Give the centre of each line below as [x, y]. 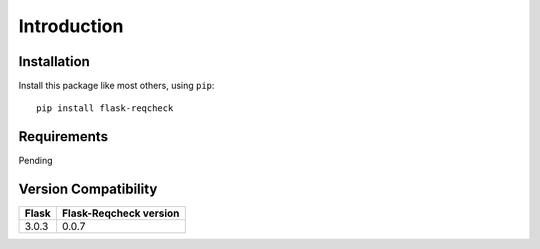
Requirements [63, 136]
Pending [36, 161]
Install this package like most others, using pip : [116, 86]
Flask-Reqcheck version [120, 213]
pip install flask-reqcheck [105, 108]
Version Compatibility [88, 189]
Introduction [71, 26]
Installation [54, 61]
